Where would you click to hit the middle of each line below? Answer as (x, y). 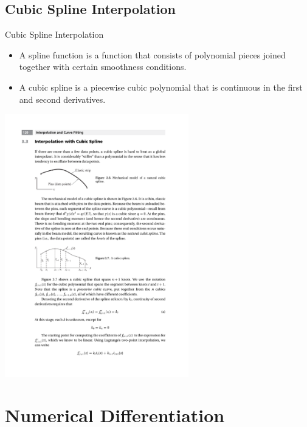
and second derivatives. (62, 99)
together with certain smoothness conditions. (103, 67)
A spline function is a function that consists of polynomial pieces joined (152, 54)
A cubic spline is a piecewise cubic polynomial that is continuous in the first (161, 87)
